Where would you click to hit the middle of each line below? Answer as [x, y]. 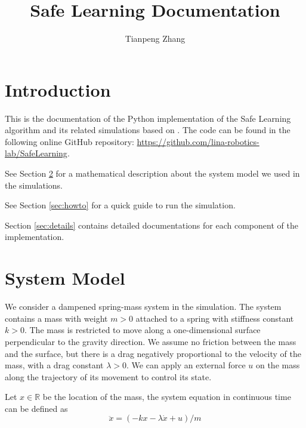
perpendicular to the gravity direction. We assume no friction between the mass [151, 341]
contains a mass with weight [56, 318]
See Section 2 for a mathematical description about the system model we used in [152, 173]
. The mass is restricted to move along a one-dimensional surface [142, 330]
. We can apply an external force [186, 365]
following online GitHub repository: [69, 141]
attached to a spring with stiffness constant [215, 318]
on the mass [278, 365]
